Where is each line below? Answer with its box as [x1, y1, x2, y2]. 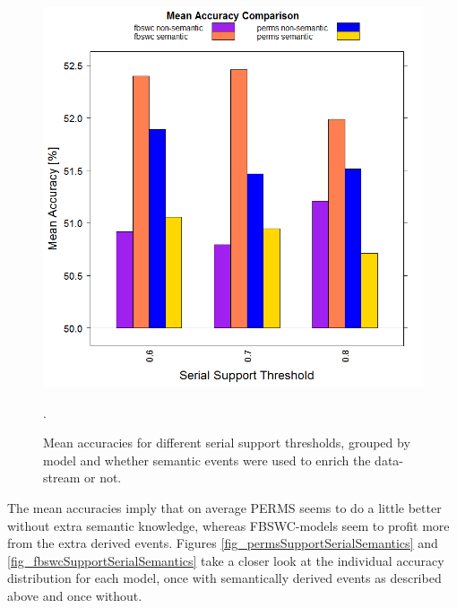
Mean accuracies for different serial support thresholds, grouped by [43, 433, 410, 452]
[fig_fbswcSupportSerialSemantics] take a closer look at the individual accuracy [7, 551, 444, 569]
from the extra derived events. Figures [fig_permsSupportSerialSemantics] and [7, 534, 438, 552]
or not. [83, 468, 122, 487]
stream [43, 468, 81, 487]
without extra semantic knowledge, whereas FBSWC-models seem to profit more [7, 516, 450, 534]
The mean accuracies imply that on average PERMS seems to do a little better [7, 498, 442, 517]
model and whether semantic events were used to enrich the [43, 450, 371, 469]
